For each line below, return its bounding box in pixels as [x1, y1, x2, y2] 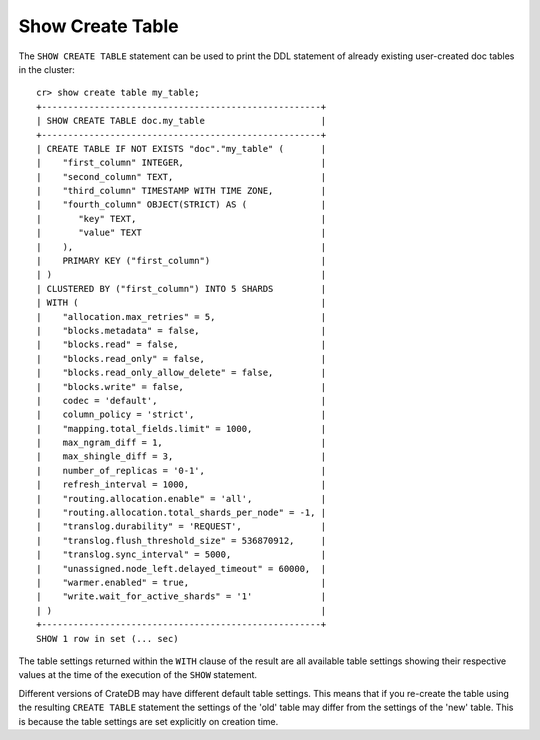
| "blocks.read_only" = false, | [36, 353, 327, 364]
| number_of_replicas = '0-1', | [36, 465, 327, 476]
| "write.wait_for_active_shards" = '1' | [36, 591, 327, 602]
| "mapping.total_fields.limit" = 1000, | [36, 423, 327, 434]
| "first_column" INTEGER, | [36, 157, 327, 169]
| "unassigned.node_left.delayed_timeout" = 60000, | [36, 563, 327, 574]
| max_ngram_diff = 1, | [36, 437, 327, 449]
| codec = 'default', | [36, 395, 327, 406]
